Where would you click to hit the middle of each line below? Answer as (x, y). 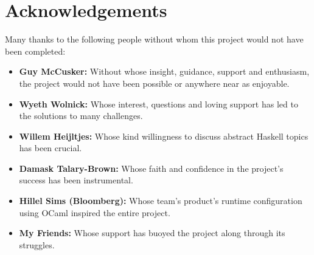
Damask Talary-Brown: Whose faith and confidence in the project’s (151, 168)
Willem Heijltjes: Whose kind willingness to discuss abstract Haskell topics (164, 136)
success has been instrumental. (76, 180)
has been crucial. (51, 148)
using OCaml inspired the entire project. (95, 212)
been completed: (35, 51)
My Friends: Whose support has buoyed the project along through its (152, 233)
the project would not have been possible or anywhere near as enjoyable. (154, 83)
